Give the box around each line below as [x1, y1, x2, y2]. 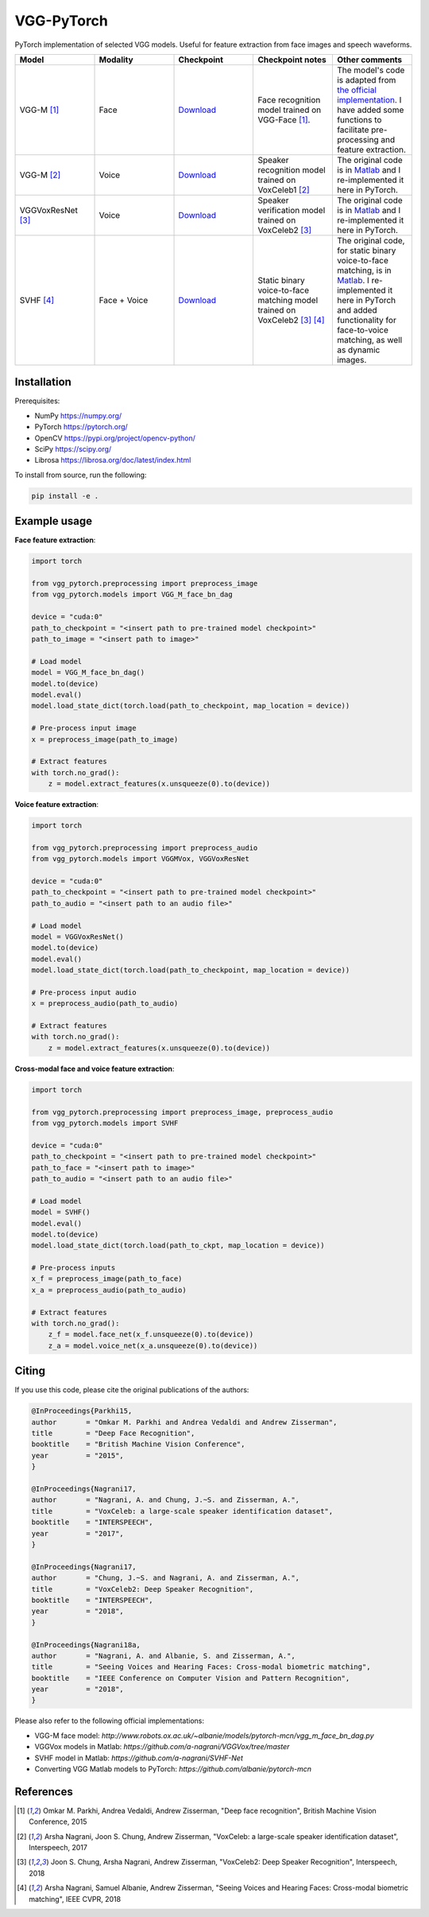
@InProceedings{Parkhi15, [31, 1407, 133, 1415]
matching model [257, 294, 319, 305]
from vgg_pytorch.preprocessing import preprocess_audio [31, 843, 258, 852]
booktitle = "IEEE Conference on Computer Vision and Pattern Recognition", [31, 1674, 350, 1682]
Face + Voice [99, 294, 149, 305]
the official [336, 84, 377, 95]
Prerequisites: [14, 396, 60, 406]
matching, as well [336, 334, 403, 345]
